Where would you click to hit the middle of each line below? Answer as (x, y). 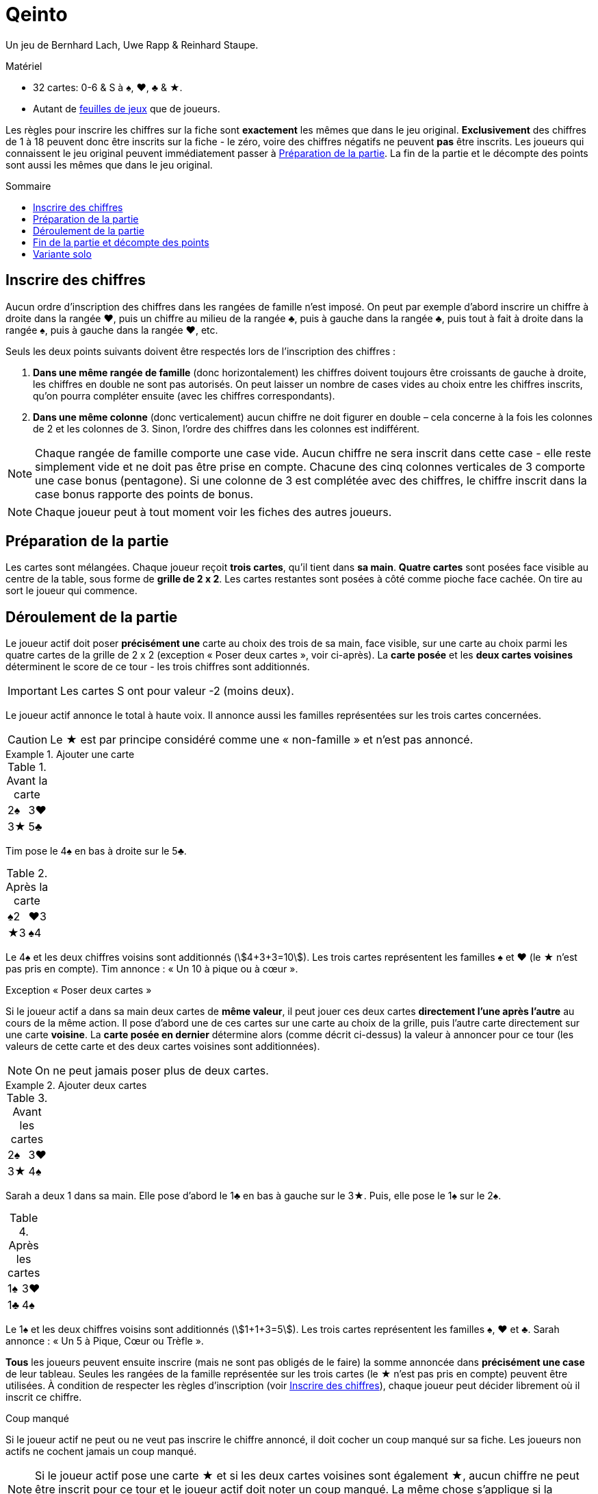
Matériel (24, 66)
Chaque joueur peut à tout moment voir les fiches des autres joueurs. (213, 512)
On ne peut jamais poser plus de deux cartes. (152, 1071)
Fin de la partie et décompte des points (121, 242)
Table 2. (27, 873)
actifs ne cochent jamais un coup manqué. (101, 1452)
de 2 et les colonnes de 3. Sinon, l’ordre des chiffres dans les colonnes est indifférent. (226, 428)
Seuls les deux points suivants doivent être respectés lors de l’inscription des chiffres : (201, 351)
